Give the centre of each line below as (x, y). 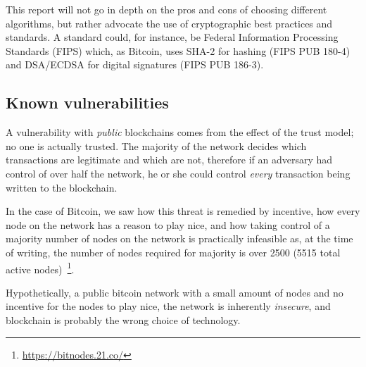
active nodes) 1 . (40, 268)
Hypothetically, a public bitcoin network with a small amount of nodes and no (175, 292)
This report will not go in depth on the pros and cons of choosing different (166, 9)
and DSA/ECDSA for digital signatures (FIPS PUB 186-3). (135, 64)
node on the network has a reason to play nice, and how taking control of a (168, 224)
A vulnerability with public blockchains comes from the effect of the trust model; (180, 132)
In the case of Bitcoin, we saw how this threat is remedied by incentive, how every (183, 211)
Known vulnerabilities (87, 102)
